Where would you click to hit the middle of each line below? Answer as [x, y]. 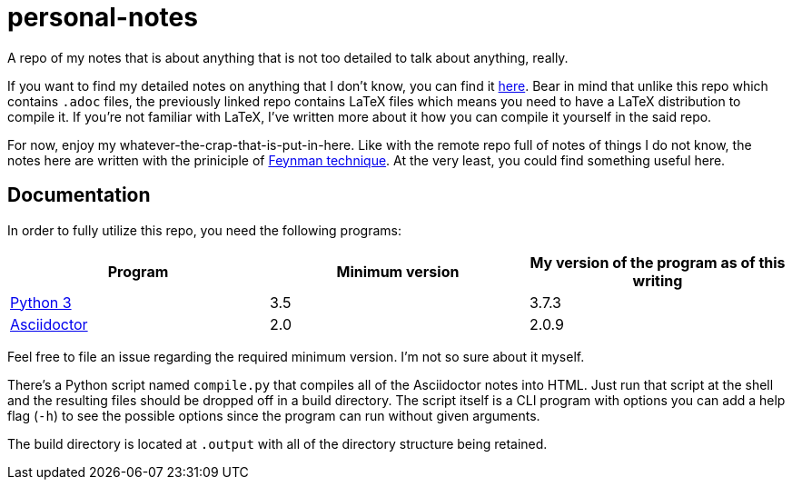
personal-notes [103, 17]
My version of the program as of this [658, 262]
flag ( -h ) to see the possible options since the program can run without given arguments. [274, 415]
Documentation [79, 195]
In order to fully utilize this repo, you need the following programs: [205, 230]
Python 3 [41, 302]
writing [658, 280]
